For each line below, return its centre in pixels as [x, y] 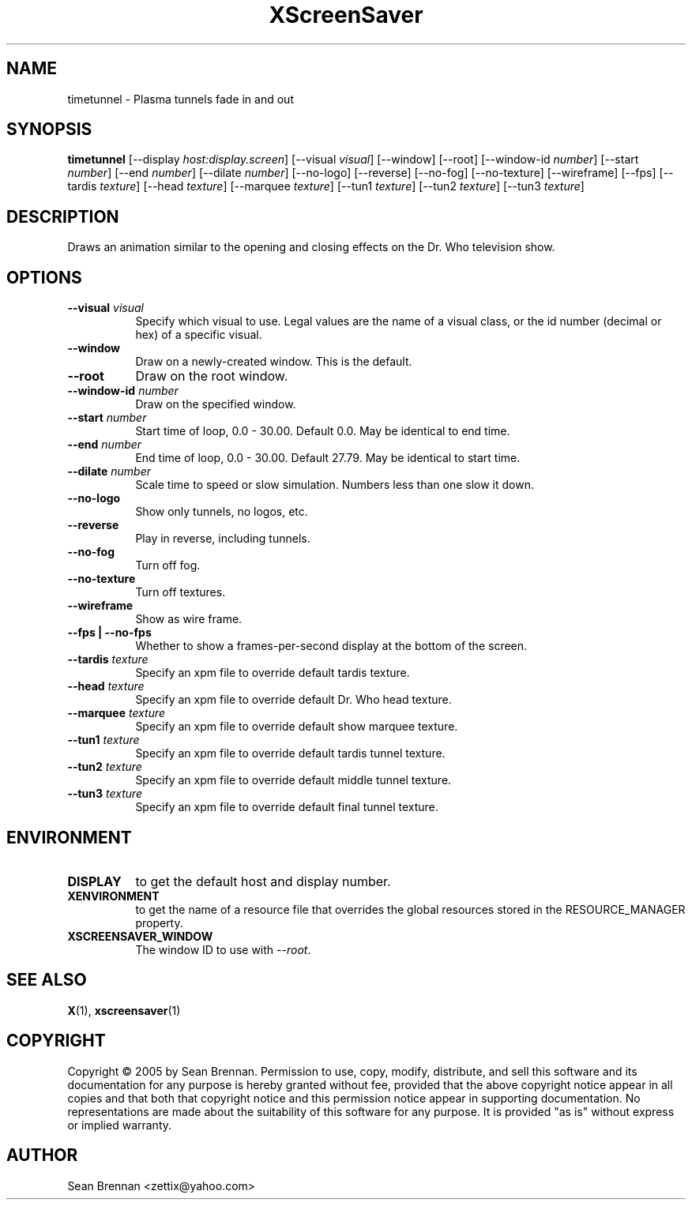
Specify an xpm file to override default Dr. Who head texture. [293, 700]
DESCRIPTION [63, 216]
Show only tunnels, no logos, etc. [222, 512]
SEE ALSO [47, 980]
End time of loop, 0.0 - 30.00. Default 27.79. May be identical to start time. [328, 458]
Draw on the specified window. [216, 404]
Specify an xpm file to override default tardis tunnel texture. [290, 753]
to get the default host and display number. [263, 881]
